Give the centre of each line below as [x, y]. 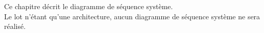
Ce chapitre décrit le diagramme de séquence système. [89, 6]
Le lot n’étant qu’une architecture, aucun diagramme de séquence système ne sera [132, 16]
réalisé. [15, 26]
